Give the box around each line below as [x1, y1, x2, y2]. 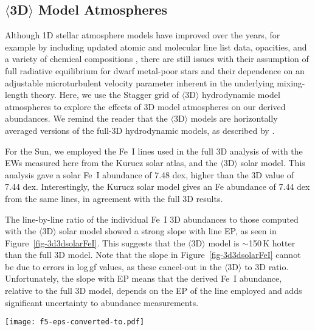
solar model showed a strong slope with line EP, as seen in [59, 225, 277, 237]
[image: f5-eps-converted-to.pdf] [5, 318, 145, 327]
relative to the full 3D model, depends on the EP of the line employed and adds [5, 284, 302, 297]
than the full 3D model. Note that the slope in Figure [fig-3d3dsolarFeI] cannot [5, 248, 301, 261]
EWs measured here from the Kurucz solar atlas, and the [5, 156, 218, 169]
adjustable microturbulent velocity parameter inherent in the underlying [5, 76, 274, 89]
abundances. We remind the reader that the [5, 112, 168, 125]
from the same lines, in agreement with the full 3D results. [5, 192, 223, 204]
